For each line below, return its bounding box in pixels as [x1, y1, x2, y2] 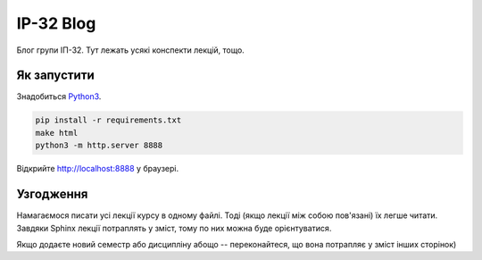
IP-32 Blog [16, 13, 96, 33]
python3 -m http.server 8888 [35, 140, 163, 151]
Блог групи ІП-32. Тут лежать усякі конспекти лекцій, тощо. [16, 45, 245, 55]
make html [35, 128, 79, 138]
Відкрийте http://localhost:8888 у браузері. [16, 164, 179, 174]
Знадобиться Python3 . [16, 91, 102, 102]
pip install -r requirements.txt [35, 115, 182, 125]
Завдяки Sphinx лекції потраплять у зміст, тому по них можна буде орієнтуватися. [16, 222, 332, 233]
